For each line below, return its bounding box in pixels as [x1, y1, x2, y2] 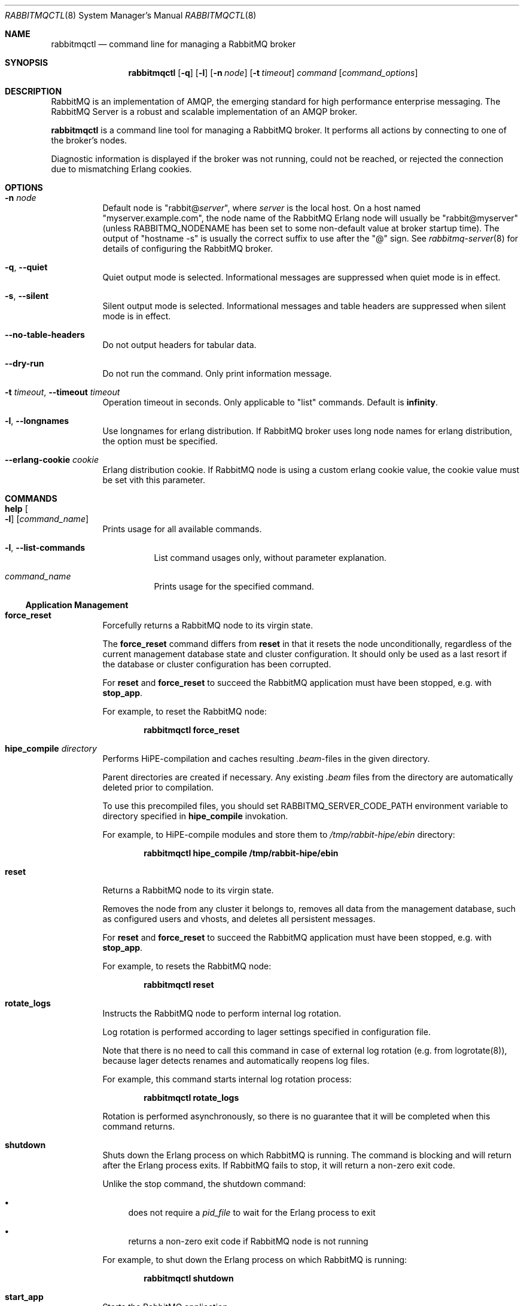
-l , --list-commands [5, 542, 86, 553]
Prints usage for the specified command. [154, 581, 315, 591]
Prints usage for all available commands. [102, 524, 262, 534]
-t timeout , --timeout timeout [5, 387, 120, 397]
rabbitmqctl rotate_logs [144, 1093, 239, 1103]
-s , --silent [5, 291, 49, 301]
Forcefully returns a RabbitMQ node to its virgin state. [102, 620, 313, 630]
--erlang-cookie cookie [5, 454, 99, 465]
